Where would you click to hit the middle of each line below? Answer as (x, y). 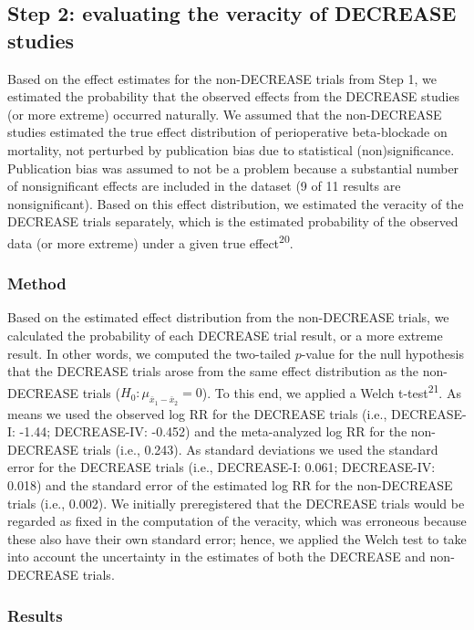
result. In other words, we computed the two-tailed (149, 353)
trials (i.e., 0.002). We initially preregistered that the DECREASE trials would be (236, 503)
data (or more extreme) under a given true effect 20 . (150, 241)
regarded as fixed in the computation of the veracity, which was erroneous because (237, 521)
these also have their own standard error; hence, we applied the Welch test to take (237, 538)
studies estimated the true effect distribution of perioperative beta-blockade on (227, 132)
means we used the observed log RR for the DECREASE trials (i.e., (197, 413)
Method (37, 283)
